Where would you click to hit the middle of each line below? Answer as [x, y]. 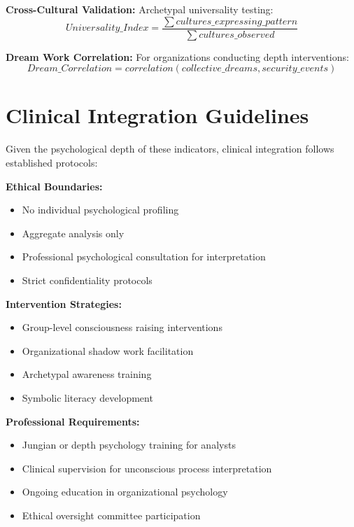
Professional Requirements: [73, 421]
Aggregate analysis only [73, 233]
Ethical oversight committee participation [111, 515]
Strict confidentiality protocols [87, 280]
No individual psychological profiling [100, 210]
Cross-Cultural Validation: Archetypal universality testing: [140, 9]
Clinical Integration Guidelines [157, 115]
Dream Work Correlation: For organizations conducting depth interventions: [177, 56]
